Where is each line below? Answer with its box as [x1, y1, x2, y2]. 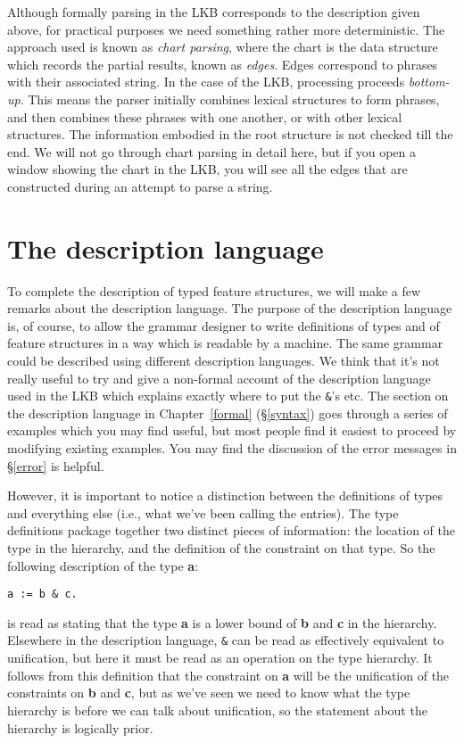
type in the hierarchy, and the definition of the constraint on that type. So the [7, 539, 435, 557]
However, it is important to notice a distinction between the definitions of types [7, 486, 443, 505]
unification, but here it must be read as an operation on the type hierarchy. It [7, 648, 433, 667]
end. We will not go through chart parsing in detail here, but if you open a [7, 142, 417, 161]
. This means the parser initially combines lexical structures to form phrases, [20, 89, 440, 108]
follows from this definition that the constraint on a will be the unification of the [7, 665, 450, 684]
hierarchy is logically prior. [7, 718, 153, 737]
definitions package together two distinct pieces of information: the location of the [7, 521, 455, 540]
